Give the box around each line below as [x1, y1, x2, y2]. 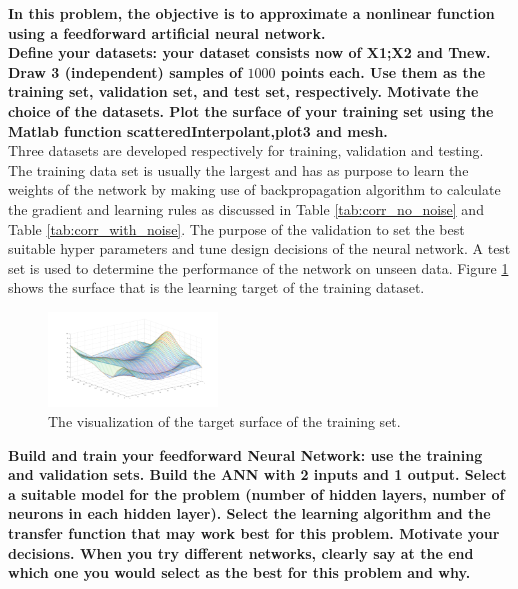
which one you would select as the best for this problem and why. [8, 562, 471, 583]
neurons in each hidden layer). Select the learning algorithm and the [8, 503, 491, 524]
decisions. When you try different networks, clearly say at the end [8, 542, 474, 563]
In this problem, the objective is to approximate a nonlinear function [8, 3, 495, 23]
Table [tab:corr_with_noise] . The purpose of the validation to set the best [8, 218, 465, 239]
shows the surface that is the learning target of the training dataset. [8, 277, 425, 298]
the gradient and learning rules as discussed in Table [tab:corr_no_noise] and [8, 198, 484, 219]
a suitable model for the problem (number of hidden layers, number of [8, 483, 505, 504]
